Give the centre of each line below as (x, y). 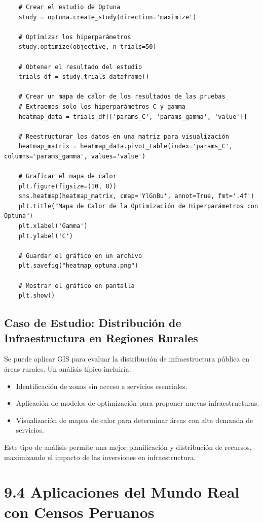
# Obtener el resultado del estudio (80, 67)
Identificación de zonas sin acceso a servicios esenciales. (102, 386)
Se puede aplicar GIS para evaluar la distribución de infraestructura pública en (127, 359)
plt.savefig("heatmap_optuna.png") (78, 266)
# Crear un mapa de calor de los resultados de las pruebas (122, 97)
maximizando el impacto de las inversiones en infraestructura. (100, 457)
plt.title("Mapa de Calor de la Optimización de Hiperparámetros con (138, 206)
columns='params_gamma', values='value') (75, 156)
